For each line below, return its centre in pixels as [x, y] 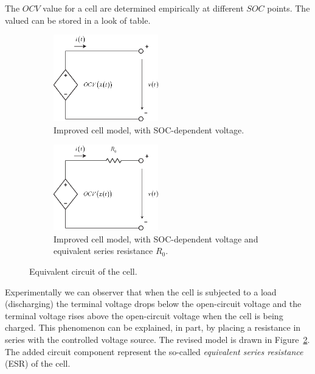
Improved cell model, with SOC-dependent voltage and [156, 238]
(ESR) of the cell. [38, 363]
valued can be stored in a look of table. [78, 20]
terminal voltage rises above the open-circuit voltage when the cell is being [144, 315]
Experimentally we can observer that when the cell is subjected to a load [141, 291]
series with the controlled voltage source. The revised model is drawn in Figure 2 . [157, 339]
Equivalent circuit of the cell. [83, 271]
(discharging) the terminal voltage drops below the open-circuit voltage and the [153, 304]
